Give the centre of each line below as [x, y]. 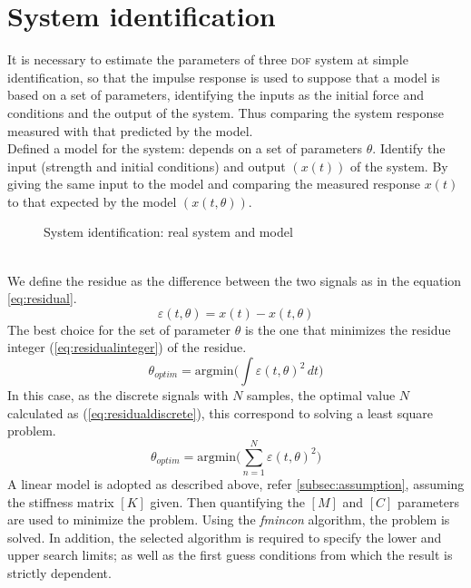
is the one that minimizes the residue [348, 329]
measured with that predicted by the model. [130, 130]
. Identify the [409, 148]
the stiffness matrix [61, 501]
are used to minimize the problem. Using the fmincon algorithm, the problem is [229, 519]
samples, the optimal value [321, 395]
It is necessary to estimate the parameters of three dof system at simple [208, 59]
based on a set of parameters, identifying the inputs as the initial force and [216, 95]
